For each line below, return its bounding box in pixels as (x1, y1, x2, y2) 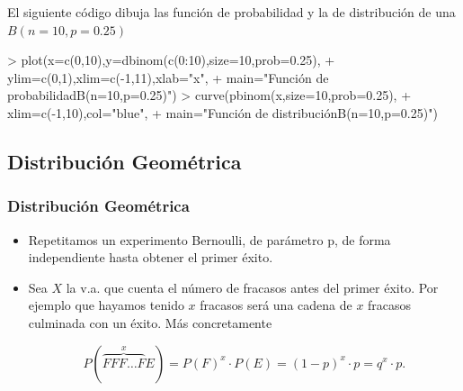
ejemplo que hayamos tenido (28, 296, 184, 314)
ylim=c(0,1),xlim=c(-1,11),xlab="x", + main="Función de (7, 68, 329, 86)
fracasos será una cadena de (200, 296, 352, 314)
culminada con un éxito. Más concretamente (28, 313, 272, 332)
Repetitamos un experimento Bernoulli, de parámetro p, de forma (28, 230, 391, 249)
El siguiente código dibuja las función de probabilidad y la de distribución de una (7, 3, 456, 21)
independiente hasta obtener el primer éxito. (28, 248, 273, 267)
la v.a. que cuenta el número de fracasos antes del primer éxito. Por (66, 277, 439, 296)
